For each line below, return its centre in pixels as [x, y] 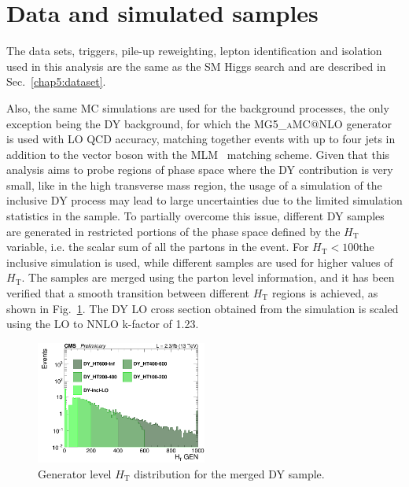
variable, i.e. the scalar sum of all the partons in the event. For [158, 247]
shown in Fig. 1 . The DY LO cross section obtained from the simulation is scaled [203, 308]
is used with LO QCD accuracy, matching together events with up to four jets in [201, 139]
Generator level [75, 473]
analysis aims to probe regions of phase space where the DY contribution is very [200, 170]
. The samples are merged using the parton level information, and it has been [208, 277]
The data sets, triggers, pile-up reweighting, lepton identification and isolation [194, 51]
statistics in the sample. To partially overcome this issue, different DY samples [195, 216]
